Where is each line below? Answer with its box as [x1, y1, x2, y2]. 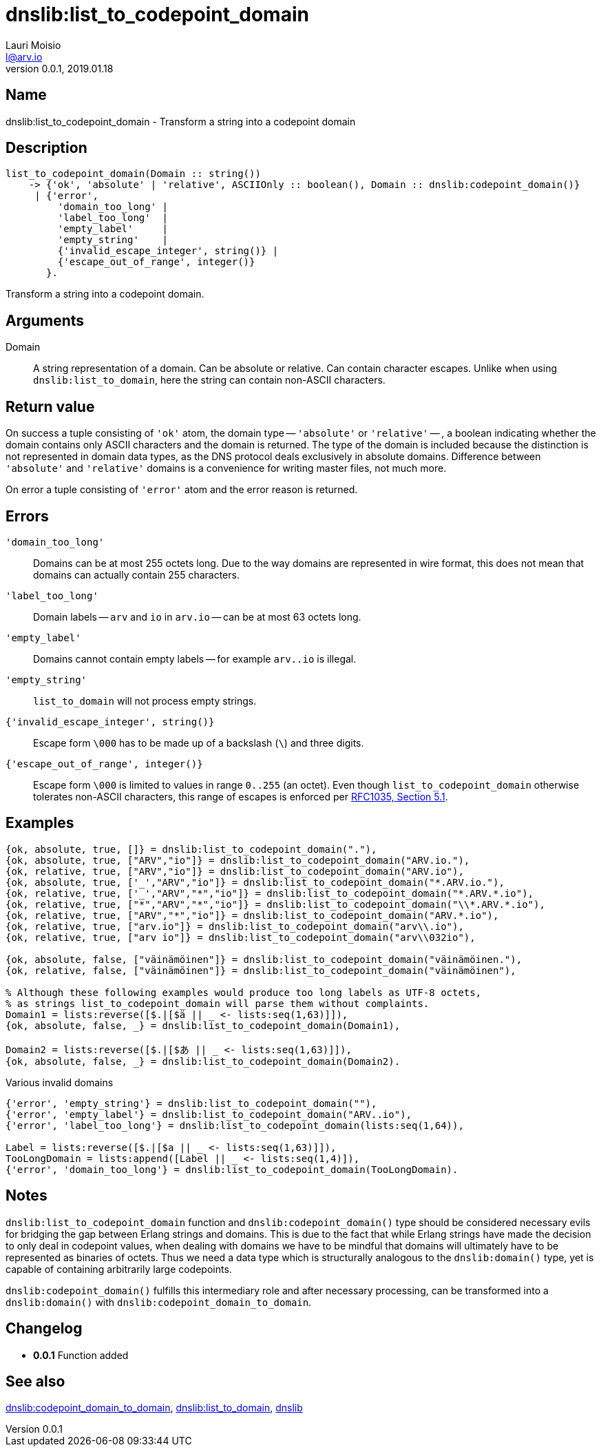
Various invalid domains [6, 1076, 114, 1088]
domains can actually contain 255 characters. [33, 568, 240, 581]
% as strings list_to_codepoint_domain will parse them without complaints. [6, 997, 430, 1009]
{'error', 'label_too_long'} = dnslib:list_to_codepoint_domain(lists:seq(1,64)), [6, 1119, 464, 1131]
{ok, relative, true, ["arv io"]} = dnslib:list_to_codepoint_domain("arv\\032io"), [6, 931, 476, 943]
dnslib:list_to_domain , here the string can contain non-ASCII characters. [33, 374, 386, 386]
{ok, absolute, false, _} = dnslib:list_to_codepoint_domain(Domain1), [6, 1019, 401, 1031]
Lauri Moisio [6, 39, 61, 51]
